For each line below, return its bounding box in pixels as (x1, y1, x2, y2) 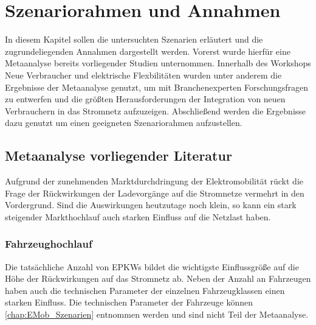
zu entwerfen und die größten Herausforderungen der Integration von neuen (5, 93, 286, 105)
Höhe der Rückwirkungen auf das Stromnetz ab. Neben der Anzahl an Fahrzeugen (5, 272, 311, 285)
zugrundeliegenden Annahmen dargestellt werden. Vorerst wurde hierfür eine (5, 44, 290, 57)
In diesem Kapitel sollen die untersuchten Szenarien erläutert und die (5, 33, 263, 46)
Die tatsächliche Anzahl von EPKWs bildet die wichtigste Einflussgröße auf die (5, 260, 299, 273)
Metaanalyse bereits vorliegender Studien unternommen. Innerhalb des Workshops (5, 57, 311, 69)
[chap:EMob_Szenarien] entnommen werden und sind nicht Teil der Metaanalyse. (5, 308, 309, 321)
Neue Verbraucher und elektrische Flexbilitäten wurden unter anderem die (5, 68, 282, 81)
